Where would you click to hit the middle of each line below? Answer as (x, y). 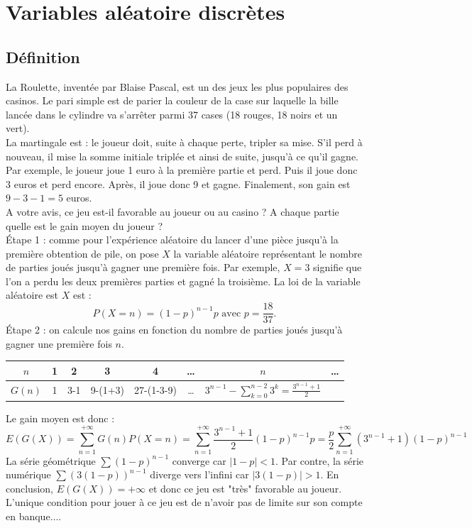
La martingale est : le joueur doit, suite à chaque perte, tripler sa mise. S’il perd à (184, 142)
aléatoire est (32, 295)
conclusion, (29, 488)
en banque (28, 516)
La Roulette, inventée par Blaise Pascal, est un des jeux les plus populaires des (177, 86)
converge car (199, 460)
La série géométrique (51, 460)
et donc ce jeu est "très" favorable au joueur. (245, 488)
